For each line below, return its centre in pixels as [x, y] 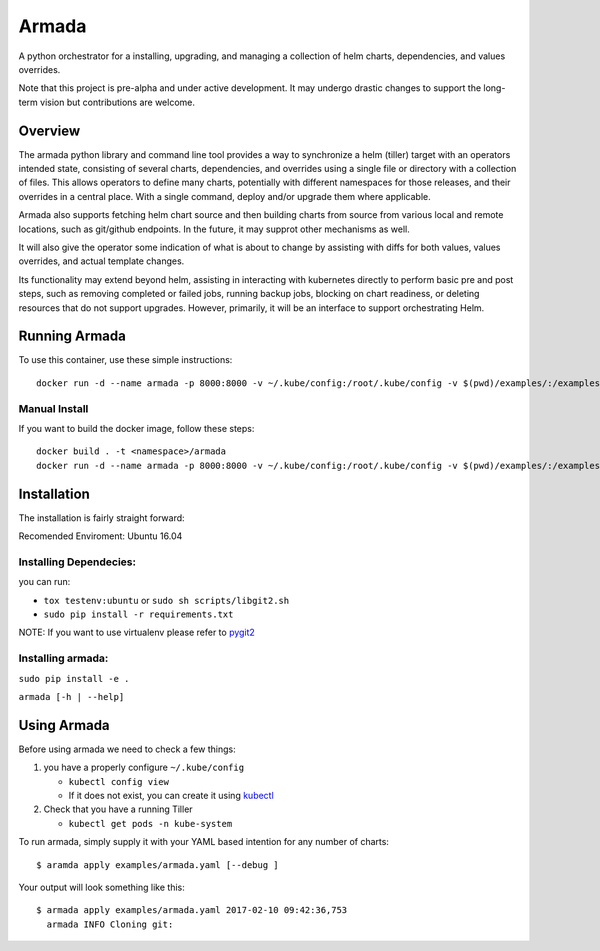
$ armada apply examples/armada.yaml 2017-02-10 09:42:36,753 [192, 910]
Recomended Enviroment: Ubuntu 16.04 [100, 536]
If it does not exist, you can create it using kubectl [171, 795]
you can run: [44, 582]
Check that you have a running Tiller [118, 809]
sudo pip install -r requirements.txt [138, 614]
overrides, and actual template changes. [101, 261]
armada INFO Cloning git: [110, 924]
